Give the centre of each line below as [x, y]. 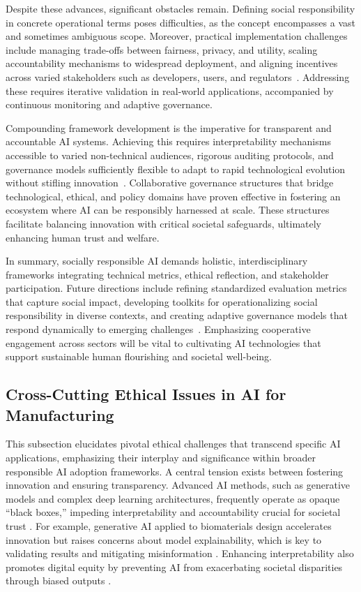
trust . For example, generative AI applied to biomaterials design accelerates [169, 526]
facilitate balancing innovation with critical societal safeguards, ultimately [164, 223]
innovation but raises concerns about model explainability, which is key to [164, 539]
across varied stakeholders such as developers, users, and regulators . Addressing [178, 76]
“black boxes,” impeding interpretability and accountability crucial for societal [173, 512]
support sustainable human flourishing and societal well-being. [139, 356]
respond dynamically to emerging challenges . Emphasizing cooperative [158, 329]
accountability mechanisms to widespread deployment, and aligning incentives [172, 63]
